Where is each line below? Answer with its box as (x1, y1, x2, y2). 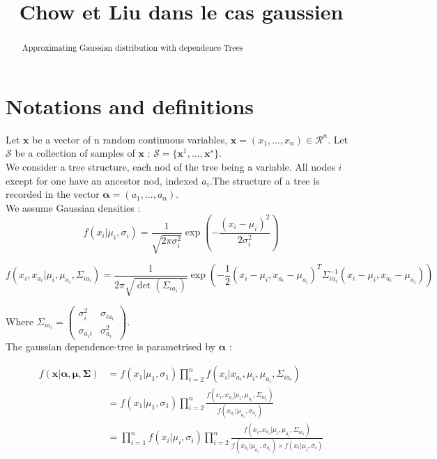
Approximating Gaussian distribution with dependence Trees (22, 42, 243, 54)
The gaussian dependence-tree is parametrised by (6, 339, 216, 353)
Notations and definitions (6, 91, 254, 120)
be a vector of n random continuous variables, (32, 132, 228, 146)
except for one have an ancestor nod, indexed (6, 173, 199, 187)
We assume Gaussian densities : (6, 200, 141, 215)
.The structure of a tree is (209, 173, 320, 187)
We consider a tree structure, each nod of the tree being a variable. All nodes (6, 159, 335, 173)
